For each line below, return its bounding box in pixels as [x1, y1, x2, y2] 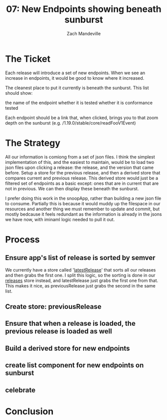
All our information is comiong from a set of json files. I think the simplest [5, 153, 156, 160]
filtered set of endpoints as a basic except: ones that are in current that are [5, 180, 159, 186]
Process [5, 234, 40, 245]
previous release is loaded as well [5, 327, 112, 336]
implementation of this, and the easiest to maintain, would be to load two [5, 159, 155, 165]
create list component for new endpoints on [5, 361, 144, 370]
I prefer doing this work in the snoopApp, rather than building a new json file [5, 195, 162, 201]
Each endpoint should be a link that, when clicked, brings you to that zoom [5, 115, 159, 121]
